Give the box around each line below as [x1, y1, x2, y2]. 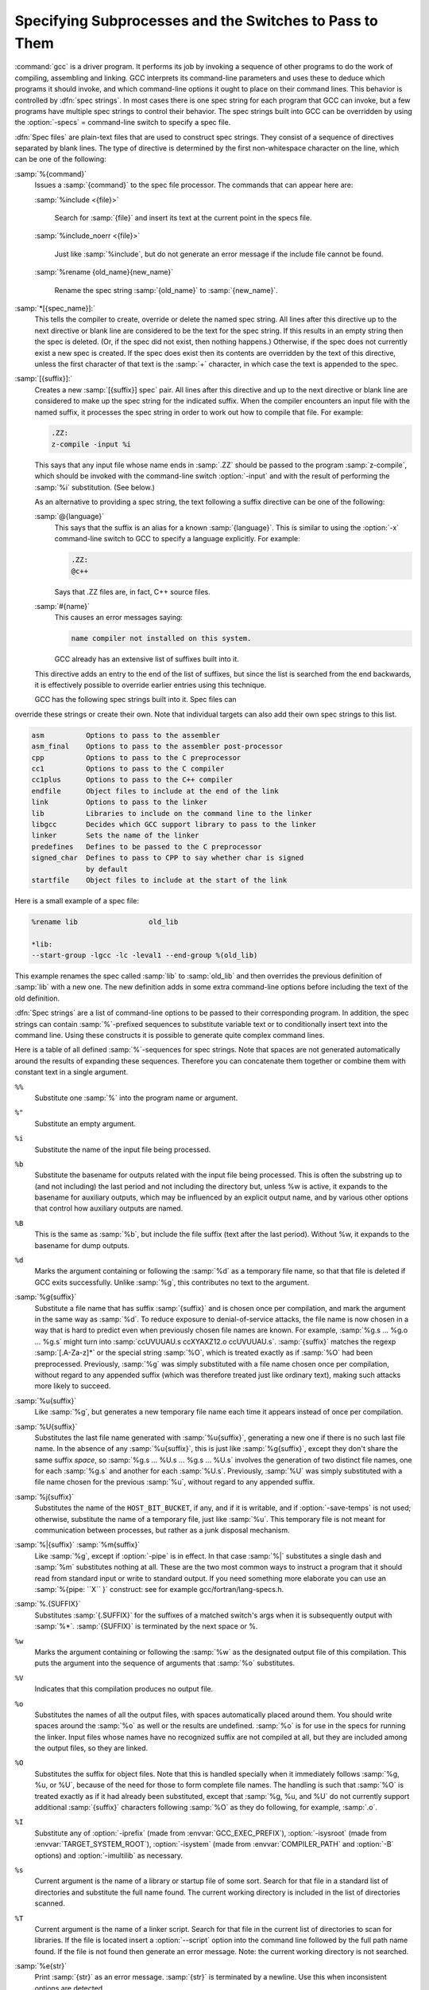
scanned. [34, 1898, 65, 1908]
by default [86, 864, 129, 873]
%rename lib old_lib [31, 917, 179, 927]
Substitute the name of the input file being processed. [34, 1145, 211, 1154]
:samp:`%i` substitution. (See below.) [34, 482, 155, 492]
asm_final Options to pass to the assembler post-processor [31, 742, 284, 751]
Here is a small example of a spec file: [14, 895, 139, 905]
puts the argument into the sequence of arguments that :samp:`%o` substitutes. [34, 1658, 296, 1668]
